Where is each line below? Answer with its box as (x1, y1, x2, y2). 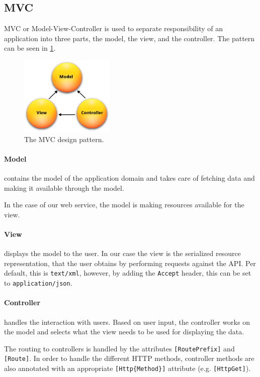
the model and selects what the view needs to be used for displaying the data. (4, 326, 244, 337)
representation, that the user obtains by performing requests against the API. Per (4, 258, 256, 268)
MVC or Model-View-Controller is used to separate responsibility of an (4, 23, 223, 34)
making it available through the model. (4, 182, 124, 193)
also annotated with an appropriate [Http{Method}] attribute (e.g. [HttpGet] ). (4, 363, 251, 373)
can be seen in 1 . (4, 43, 56, 53)
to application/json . (4, 278, 72, 288)
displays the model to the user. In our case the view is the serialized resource (4, 248, 241, 259)
